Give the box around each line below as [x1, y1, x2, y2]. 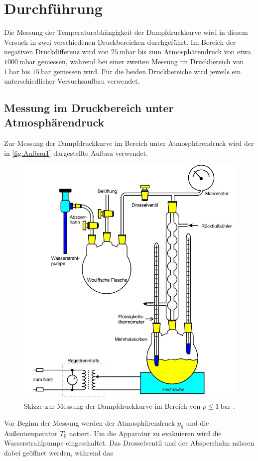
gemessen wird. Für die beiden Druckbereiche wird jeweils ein [53, 66, 241, 76]
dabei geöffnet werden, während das [4, 447, 113, 458]
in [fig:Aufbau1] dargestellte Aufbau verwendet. [4, 147, 148, 158]
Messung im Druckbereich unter [4, 100, 174, 115]
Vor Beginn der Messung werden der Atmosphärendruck [4, 417, 175, 428]
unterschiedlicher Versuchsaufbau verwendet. [4, 76, 140, 86]
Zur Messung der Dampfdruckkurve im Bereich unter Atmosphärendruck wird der [4, 138, 254, 148]
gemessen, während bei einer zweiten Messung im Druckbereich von [37, 56, 244, 66]
